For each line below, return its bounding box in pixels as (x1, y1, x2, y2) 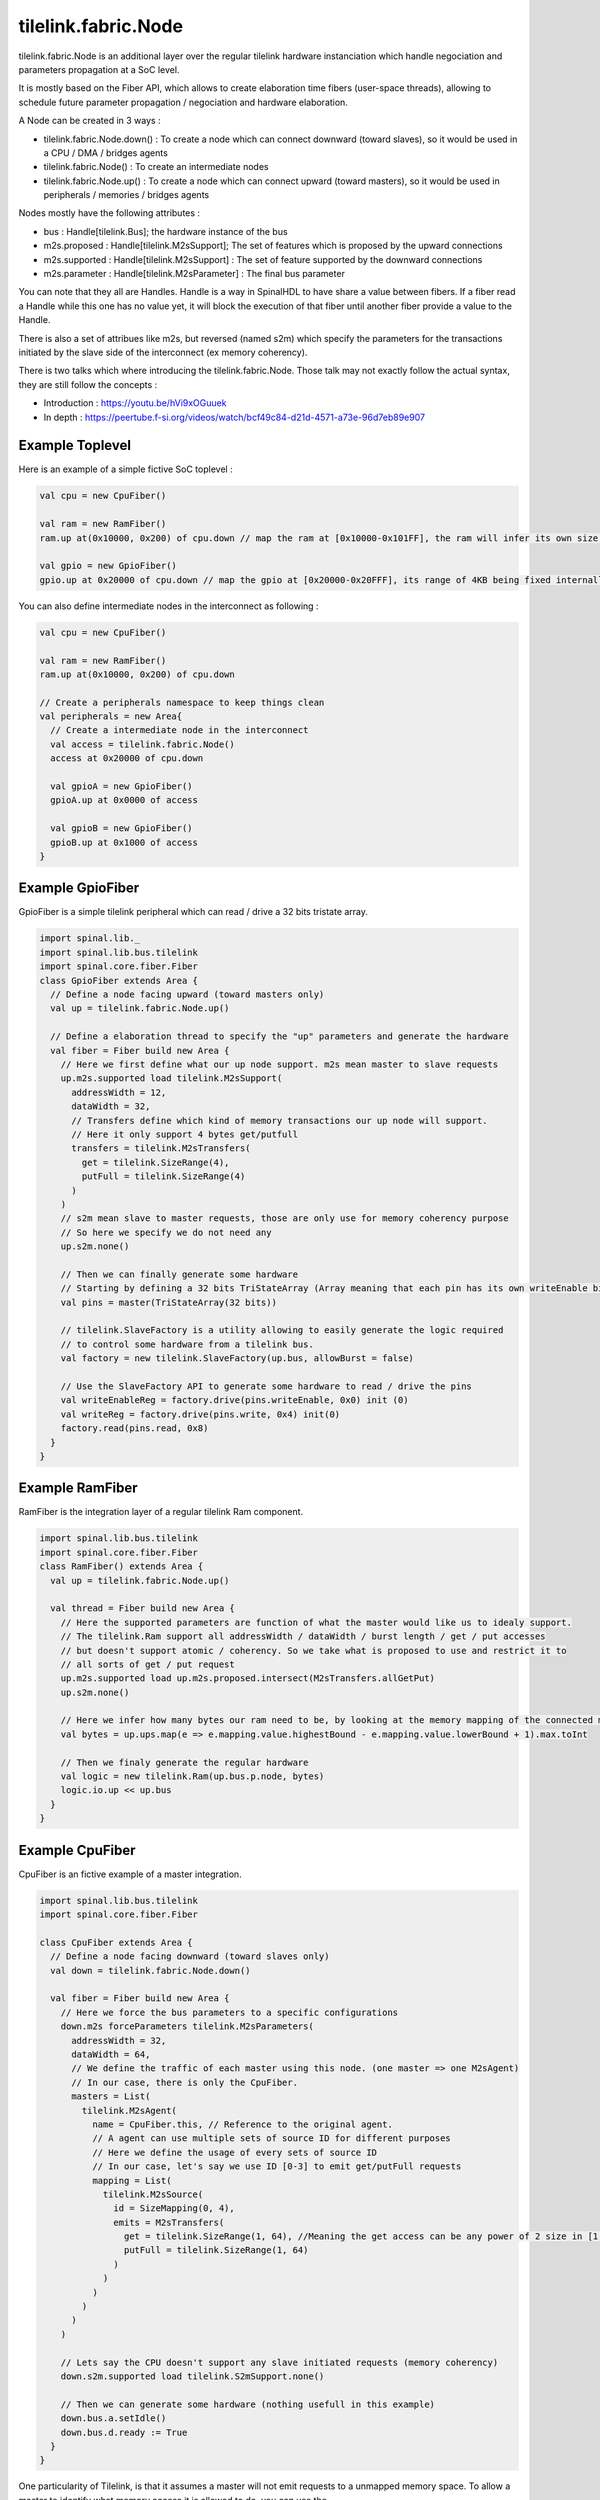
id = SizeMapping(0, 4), (113, 2203, 235, 2214)
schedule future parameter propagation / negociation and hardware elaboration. (18, 96, 349, 108)
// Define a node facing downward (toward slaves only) (50, 1951, 330, 1962)
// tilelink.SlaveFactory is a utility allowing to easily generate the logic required (60, 1325, 504, 1336)
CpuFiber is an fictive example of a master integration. (18, 1868, 242, 1880)
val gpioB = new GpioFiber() (50, 823, 194, 834)
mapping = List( (91, 2175, 172, 2186)
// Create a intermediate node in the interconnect (50, 725, 309, 736)
